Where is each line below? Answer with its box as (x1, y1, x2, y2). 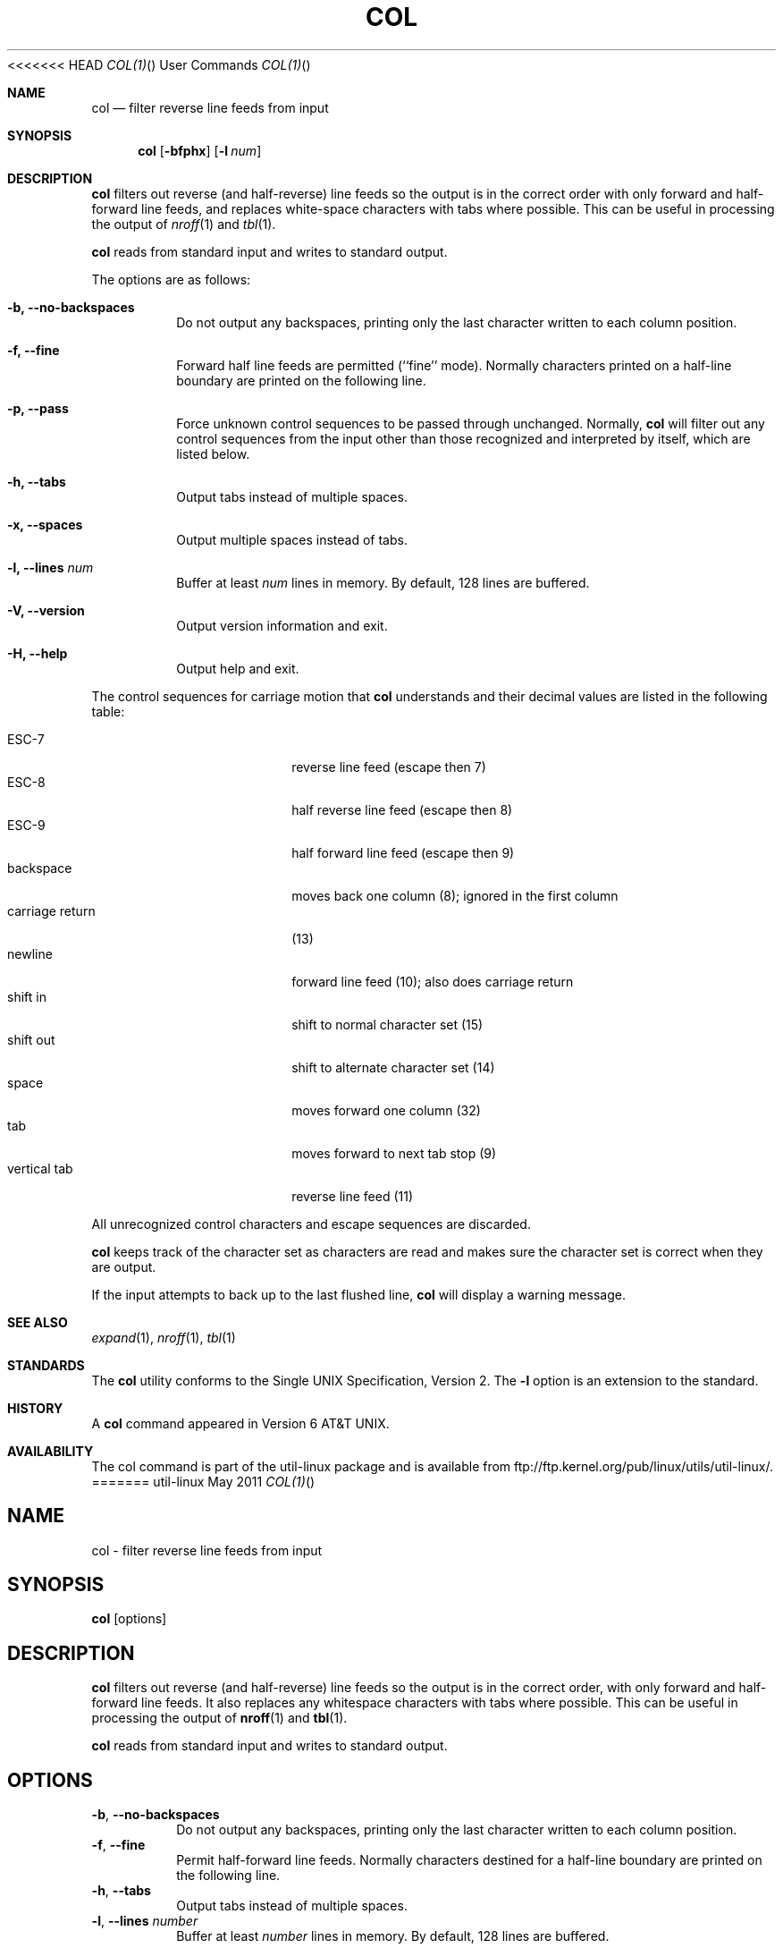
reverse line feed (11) (291, 1188, 413, 1204)
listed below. (176, 445, 250, 462)
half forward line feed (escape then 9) (291, 844, 515, 860)
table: (91, 703, 125, 719)
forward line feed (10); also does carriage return (291, 973, 574, 989)
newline (7, 945, 53, 961)
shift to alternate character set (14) (291, 1059, 495, 1075)
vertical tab (7, 1160, 73, 1176)
